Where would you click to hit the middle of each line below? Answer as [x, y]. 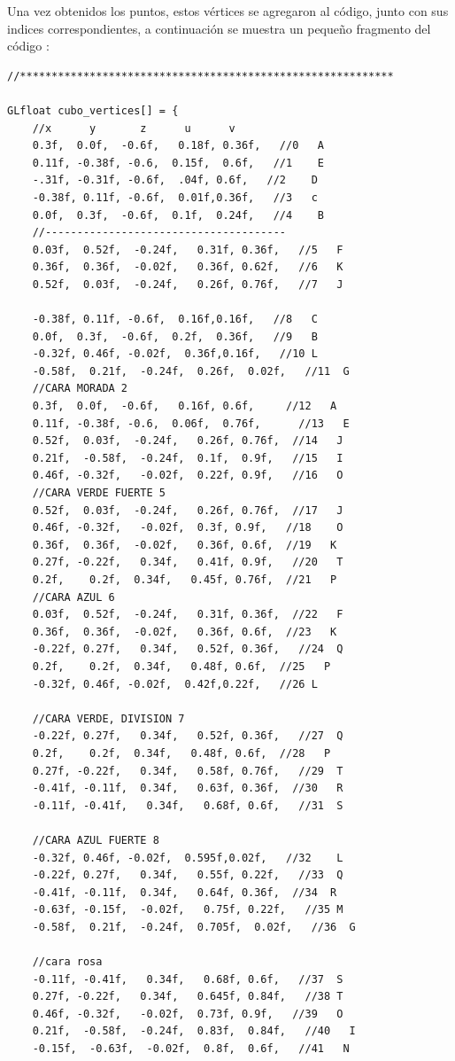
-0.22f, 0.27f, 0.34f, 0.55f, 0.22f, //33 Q [188, 875]
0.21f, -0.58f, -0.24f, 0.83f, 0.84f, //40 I [194, 1031]
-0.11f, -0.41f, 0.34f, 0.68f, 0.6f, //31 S [188, 805]
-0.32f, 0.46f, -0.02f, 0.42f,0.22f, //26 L [175, 684]
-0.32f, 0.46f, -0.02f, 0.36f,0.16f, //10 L [175, 354]
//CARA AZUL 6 [73, 597]
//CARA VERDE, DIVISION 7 [108, 718]
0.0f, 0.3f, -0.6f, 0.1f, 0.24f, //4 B [178, 215]
